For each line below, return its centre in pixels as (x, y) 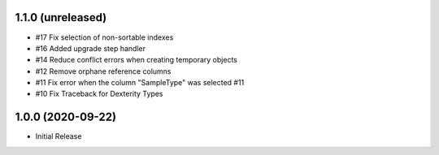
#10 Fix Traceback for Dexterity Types (99, 94)
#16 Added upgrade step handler (91, 48)
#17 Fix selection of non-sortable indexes (104, 37)
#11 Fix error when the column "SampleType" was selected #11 (140, 83)
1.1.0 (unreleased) (61, 17)
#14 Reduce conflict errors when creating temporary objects (136, 60)
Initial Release (59, 136)
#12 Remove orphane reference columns (103, 71)
